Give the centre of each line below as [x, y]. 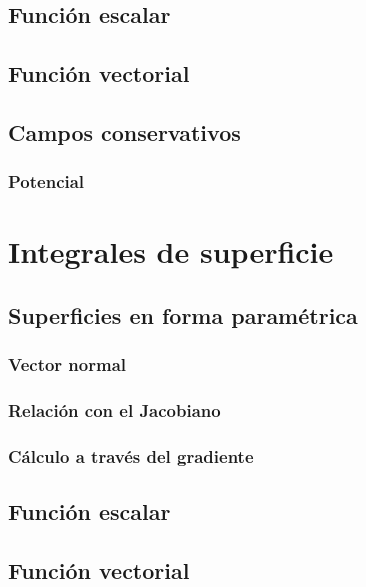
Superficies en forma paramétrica [183, 314]
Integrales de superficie [171, 251]
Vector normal [67, 364]
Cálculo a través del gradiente [131, 455]
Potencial [46, 181]
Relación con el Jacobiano [114, 410]
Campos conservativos [124, 131]
